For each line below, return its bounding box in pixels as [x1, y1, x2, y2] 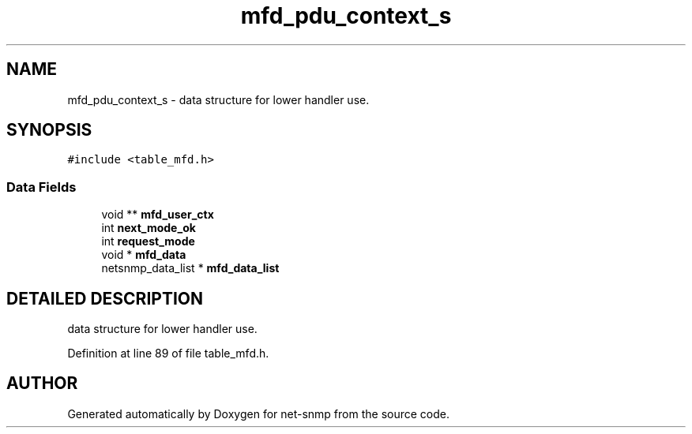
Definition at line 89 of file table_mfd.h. [67, 346, 269, 361]
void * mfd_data [101, 248, 186, 262]
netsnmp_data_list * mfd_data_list [101, 261, 280, 275]
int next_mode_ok [101, 221, 196, 235]
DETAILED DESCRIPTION [6, 288, 204, 309]
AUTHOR [6, 373, 78, 394]
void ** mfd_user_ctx [101, 208, 214, 222]
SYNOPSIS [6, 120, 92, 140]
